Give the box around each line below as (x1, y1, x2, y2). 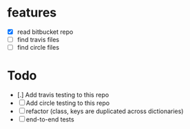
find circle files (17, 43, 60, 52)
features (7, 5, 57, 21)
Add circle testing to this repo (25, 99, 110, 108)
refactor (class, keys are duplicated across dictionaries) (25, 107, 184, 115)
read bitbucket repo (17, 28, 74, 36)
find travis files (17, 36, 60, 43)
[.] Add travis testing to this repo (17, 91, 109, 99)
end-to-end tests (25, 115, 74, 123)
